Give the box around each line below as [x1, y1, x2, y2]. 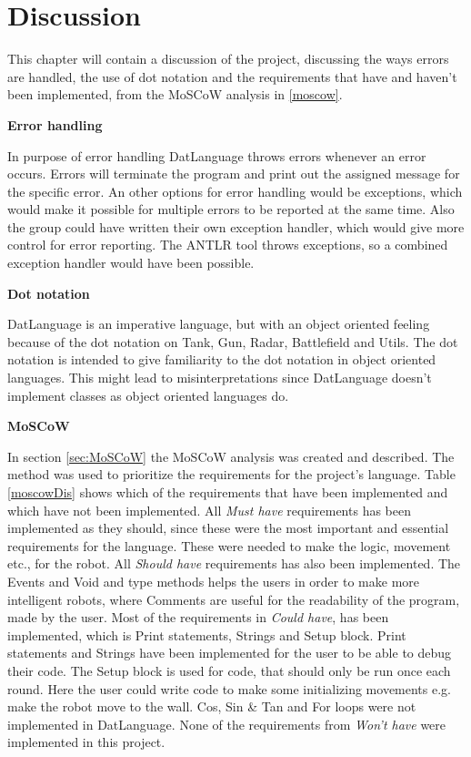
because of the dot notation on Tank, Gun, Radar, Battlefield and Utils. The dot [7, 332, 458, 351]
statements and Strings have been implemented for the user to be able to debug [7, 643, 452, 662]
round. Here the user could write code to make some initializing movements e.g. [7, 679, 451, 698]
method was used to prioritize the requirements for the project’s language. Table [7, 465, 456, 484]
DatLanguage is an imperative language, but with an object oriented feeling [7, 314, 430, 333]
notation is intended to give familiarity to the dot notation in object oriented [7, 350, 436, 369]
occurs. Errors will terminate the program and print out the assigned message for [7, 164, 460, 183]
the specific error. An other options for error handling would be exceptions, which [7, 181, 463, 200]
